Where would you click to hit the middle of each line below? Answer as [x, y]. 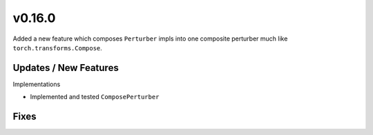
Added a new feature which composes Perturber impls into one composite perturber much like [150, 39]
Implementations [37, 84]
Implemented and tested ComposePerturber [95, 97]
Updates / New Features [66, 68]
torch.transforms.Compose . [58, 48]
